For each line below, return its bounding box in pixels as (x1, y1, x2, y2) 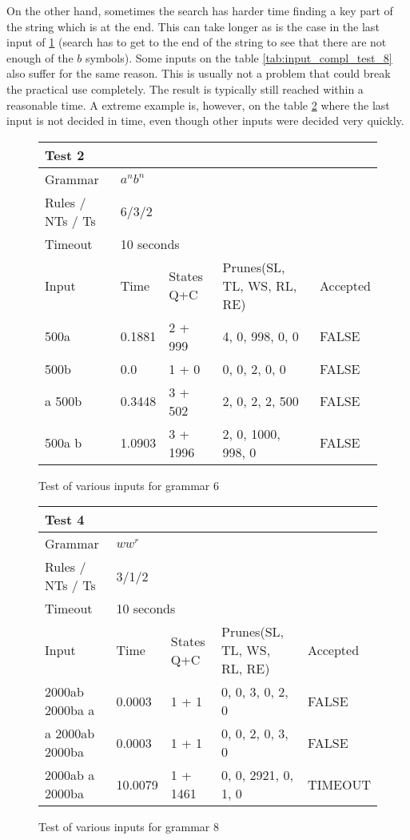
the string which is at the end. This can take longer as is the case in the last (6, 18, 380, 34)
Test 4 (45, 510, 85, 529)
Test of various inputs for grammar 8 (38, 818, 219, 835)
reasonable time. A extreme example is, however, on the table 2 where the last (6, 96, 390, 113)
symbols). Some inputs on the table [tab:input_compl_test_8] (85, 49, 392, 66)
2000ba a (45, 701, 95, 720)
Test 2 (45, 145, 85, 164)
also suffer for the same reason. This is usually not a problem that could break (6, 65, 391, 82)
